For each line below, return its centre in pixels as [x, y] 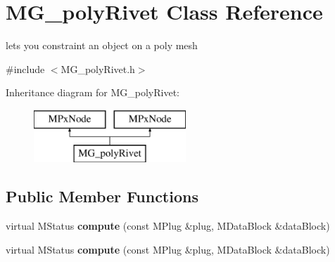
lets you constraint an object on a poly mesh [102, 45]
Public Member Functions [102, 196]
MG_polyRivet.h [98, 68]
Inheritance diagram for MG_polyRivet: [93, 92]
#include [25, 68]
